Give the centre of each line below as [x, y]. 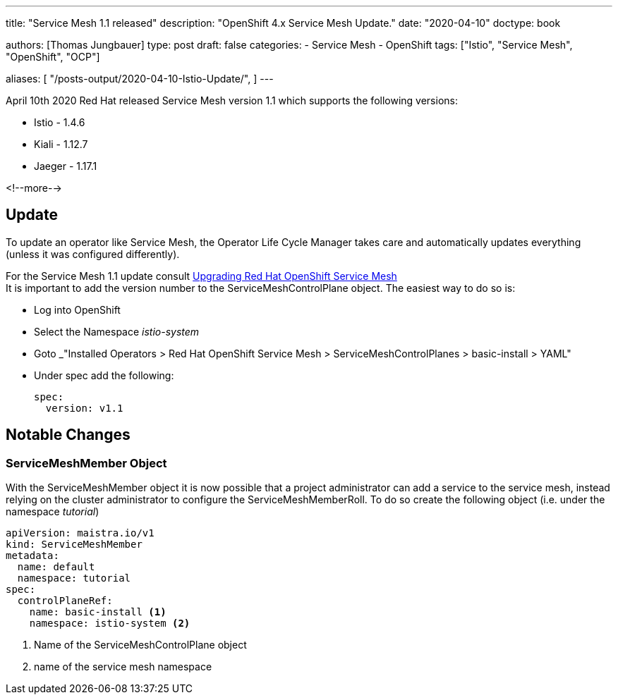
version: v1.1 [84, 408]
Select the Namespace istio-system [117, 331]
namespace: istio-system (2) [110, 624]
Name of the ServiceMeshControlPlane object [140, 645]
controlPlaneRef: [65, 601]
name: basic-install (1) [98, 612]
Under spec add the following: [104, 375]
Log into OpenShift [77, 309]
